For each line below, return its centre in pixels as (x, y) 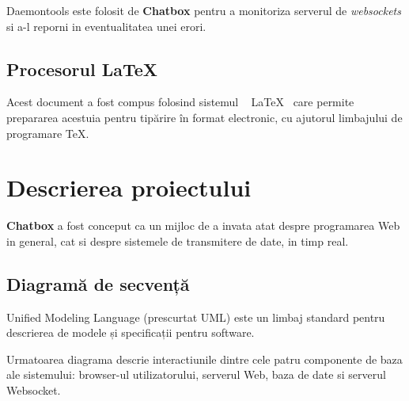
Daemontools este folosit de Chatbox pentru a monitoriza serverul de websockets (204, 10)
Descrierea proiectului (129, 187)
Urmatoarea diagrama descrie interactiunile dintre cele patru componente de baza (204, 359)
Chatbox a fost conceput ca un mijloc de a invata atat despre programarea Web (203, 225)
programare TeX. (48, 133)
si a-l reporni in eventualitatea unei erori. (106, 26)
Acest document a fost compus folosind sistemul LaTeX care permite (180, 102)
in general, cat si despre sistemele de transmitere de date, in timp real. (178, 241)
